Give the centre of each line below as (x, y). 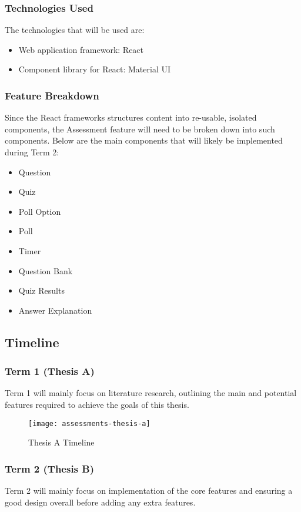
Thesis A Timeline (61, 442)
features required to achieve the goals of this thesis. (97, 404)
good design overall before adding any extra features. (100, 502)
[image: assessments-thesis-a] (89, 423)
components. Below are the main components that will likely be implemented (144, 140)
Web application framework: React (81, 49)
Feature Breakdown (52, 95)
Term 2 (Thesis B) (50, 468)
